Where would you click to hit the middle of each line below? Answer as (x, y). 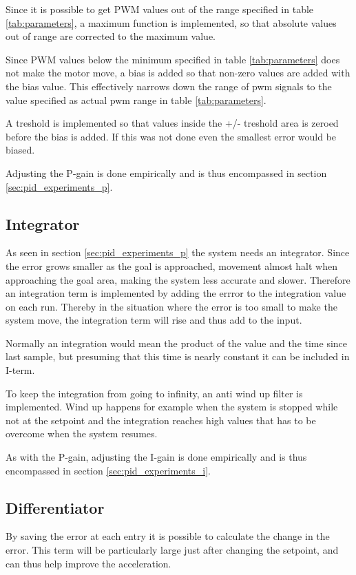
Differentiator (55, 507)
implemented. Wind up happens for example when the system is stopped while (172, 407)
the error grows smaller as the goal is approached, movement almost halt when (172, 265)
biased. (20, 150)
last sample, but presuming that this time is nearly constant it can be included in (178, 356)
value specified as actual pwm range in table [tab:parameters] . (136, 100)
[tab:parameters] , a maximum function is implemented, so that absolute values (171, 22)
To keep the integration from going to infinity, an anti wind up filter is (154, 393)
